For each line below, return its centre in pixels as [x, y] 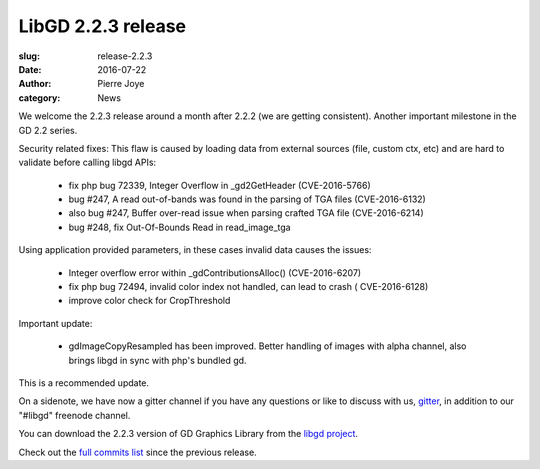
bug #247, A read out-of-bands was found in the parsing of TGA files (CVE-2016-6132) [247, 199]
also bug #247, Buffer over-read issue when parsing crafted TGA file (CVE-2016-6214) [246, 213]
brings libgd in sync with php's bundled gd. [157, 360]
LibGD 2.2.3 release [102, 26]
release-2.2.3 [125, 56]
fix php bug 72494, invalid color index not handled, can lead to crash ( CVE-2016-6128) [248, 287]
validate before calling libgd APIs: [87, 162]
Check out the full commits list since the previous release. [137, 452]
